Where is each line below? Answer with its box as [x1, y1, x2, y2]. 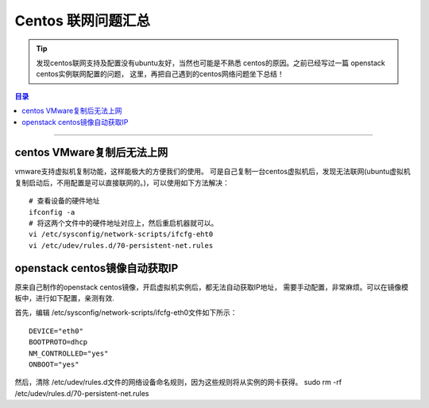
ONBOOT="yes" [29, 360, 79, 369]
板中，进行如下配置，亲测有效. [14, 293, 115, 303]
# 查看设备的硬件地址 [29, 196, 100, 206]
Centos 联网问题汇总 [14, 12, 151, 29]
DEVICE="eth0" [29, 326, 83, 336]
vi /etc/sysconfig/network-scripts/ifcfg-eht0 [29, 230, 214, 239]
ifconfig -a [29, 208, 75, 216]
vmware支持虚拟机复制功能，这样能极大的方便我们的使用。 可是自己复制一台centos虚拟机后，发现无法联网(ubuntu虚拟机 [14, 167, 411, 177]
